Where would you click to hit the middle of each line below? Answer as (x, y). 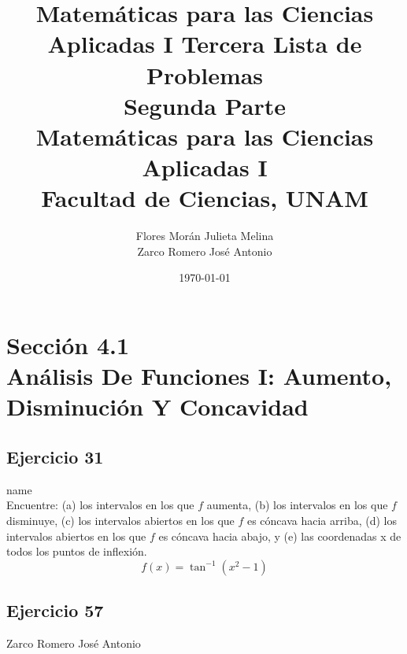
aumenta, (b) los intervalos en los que (297, 505)
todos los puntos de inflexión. (77, 551)
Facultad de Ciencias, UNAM (205, 198)
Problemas (205, 74)
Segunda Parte (205, 105)
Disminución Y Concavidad (157, 406)
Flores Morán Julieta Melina (205, 236)
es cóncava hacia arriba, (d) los (322, 520)
